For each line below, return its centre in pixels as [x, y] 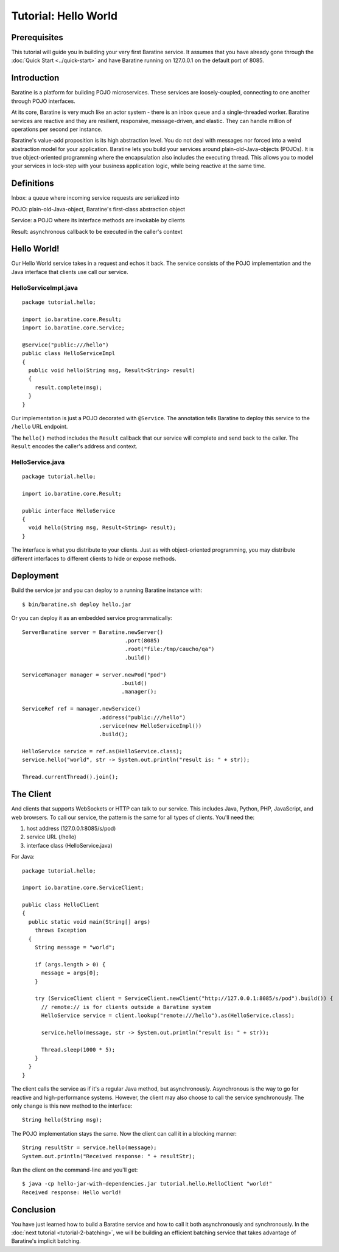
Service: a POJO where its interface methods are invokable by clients [98, 220]
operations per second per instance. [57, 129]
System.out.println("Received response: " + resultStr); [109, 1156]
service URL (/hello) [51, 837]
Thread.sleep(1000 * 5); [78, 1050]
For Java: [23, 857]
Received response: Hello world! [72, 1192]
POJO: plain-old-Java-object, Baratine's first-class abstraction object [98, 209]
